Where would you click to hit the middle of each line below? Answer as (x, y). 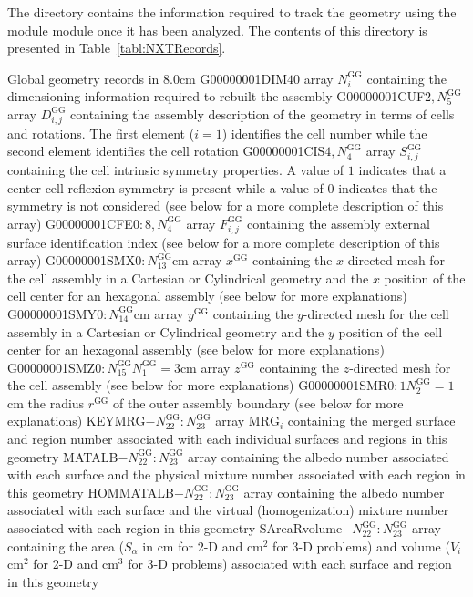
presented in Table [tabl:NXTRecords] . (117, 48)
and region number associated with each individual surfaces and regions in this (227, 439)
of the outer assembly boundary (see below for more (258, 402)
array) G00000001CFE (70, 223)
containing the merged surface (371, 421)
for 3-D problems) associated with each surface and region (290, 564)
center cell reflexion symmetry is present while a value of (165, 187)
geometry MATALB (63, 456)
